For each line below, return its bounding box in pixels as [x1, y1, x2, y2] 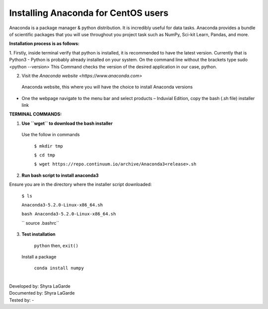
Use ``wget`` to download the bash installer [21, 120, 113, 126]
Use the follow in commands [21, 132, 80, 138]
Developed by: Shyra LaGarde [9, 283, 70, 289]
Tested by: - [9, 297, 34, 303]
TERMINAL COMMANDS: [9, 111, 62, 117]
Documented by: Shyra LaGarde [9, 290, 75, 296]
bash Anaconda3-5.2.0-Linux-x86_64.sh [21, 211, 116, 217]
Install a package [21, 254, 57, 259]
